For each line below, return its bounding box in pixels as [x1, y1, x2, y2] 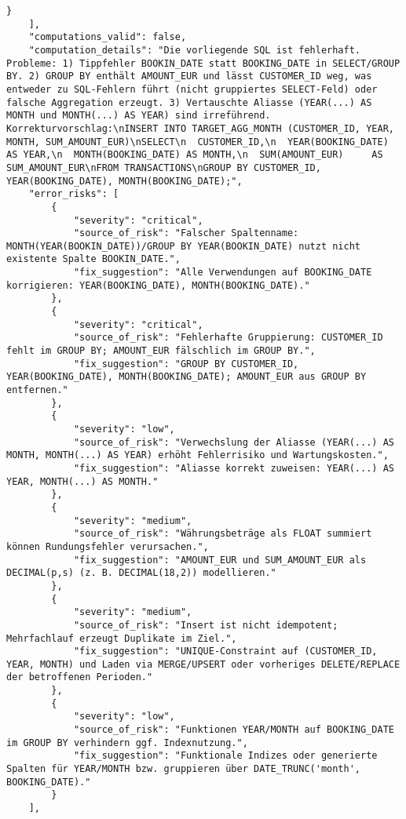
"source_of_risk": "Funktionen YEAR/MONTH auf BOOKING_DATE [73, 724, 394, 736]
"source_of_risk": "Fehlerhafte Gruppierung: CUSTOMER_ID [73, 332, 383, 344]
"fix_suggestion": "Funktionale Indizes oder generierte [73, 750, 378, 762]
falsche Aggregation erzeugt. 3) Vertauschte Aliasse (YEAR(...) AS [6, 96, 372, 108]
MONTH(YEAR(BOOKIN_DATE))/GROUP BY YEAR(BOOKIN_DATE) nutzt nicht [6, 240, 361, 252]
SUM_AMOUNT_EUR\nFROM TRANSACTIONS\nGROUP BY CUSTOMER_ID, [6, 162, 321, 173]
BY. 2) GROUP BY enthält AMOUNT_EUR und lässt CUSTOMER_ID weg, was [6, 71, 372, 82]
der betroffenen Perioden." [6, 672, 153, 683]
